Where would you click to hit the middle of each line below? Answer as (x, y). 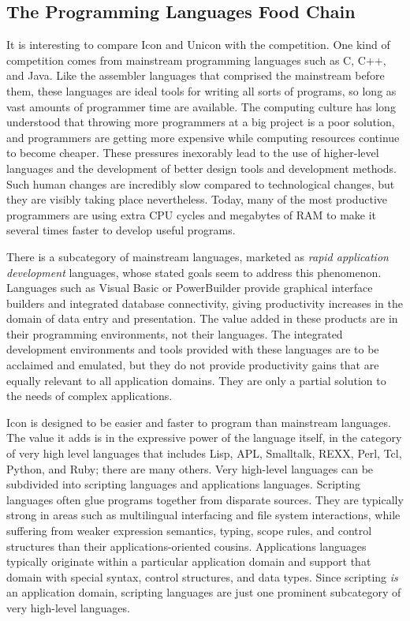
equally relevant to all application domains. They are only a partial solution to (196, 380)
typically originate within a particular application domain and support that (189, 561)
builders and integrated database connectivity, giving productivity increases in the (205, 303)
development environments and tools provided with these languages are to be (193, 349)
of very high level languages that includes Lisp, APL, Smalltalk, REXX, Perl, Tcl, (204, 453)
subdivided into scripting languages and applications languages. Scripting (183, 484)
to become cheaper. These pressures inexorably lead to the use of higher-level (193, 153)
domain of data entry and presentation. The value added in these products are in (202, 318)
